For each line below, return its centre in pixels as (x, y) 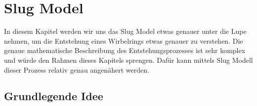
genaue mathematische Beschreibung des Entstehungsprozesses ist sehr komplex (125, 50)
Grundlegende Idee (54, 96)
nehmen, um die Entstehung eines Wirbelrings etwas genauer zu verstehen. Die (124, 40)
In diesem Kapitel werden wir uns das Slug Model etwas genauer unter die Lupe (125, 31)
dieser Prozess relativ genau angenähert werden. (77, 69)
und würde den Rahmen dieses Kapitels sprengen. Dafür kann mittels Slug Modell (128, 60)
